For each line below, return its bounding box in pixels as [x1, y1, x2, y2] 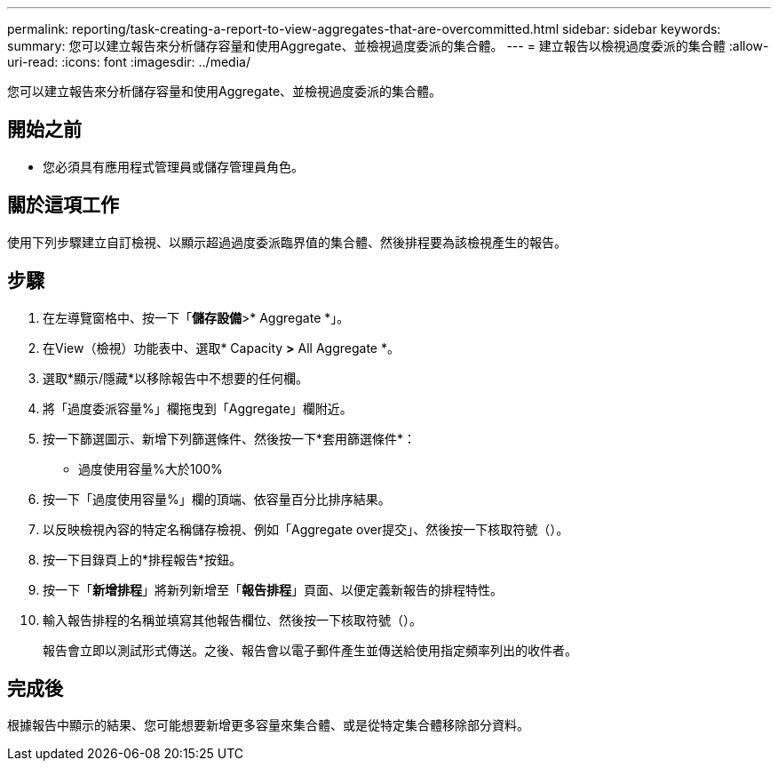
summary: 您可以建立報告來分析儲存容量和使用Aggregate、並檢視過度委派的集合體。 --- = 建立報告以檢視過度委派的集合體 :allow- [7, 38, 769, 53]
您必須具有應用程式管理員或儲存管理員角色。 [43, 158, 304, 174]
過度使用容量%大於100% [78, 460, 223, 476]
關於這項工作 [7, 194, 119, 217]
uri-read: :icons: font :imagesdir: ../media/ [7, 54, 250, 69]
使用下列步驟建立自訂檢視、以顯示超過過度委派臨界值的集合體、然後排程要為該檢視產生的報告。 [7, 234, 567, 250]
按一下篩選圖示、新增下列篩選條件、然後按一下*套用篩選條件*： [43, 430, 417, 446]
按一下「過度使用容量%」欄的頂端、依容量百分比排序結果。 [43, 491, 391, 507]
